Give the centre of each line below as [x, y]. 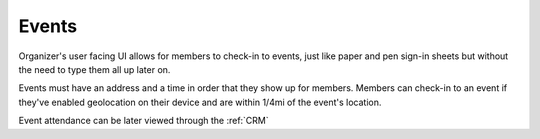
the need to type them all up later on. [94, 69]
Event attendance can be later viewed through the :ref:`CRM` [143, 121]
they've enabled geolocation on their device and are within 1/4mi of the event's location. [200, 102]
